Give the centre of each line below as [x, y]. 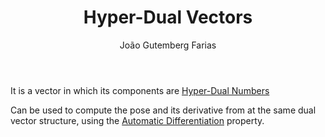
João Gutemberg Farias [168, 45]
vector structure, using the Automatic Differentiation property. [137, 120]
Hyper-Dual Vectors [168, 17]
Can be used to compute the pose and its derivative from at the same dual [163, 110]
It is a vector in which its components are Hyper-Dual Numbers [140, 90]
